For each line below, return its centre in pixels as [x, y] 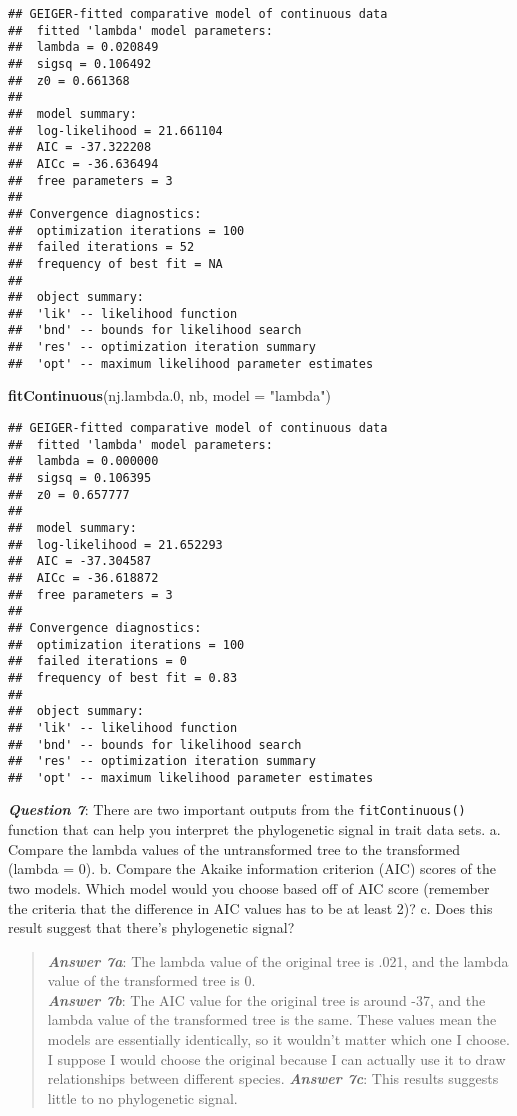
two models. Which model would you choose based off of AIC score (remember [249, 887]
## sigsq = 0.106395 [80, 478]
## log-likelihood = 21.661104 [115, 130]
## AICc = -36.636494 [83, 163]
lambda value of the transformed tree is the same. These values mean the [272, 1019]
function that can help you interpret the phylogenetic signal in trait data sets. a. [254, 829]
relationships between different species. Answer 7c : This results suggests [273, 1078]
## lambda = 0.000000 [83, 461]
